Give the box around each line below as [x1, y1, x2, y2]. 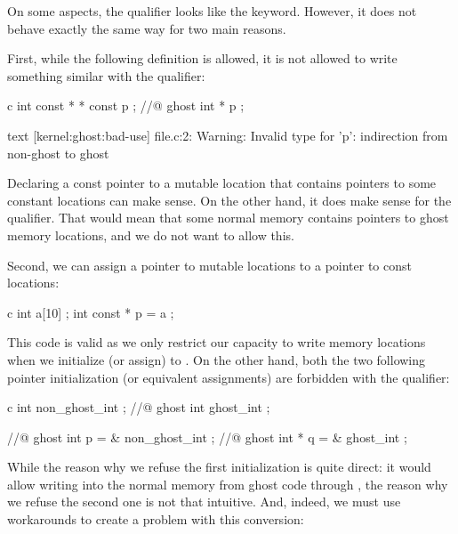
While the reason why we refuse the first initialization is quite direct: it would [7, 457, 431, 476]
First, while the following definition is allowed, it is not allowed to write [7, 49, 398, 68]
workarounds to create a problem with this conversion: [7, 510, 304, 529]
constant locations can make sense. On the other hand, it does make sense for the [7, 190, 452, 209]
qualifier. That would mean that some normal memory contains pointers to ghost [7, 208, 449, 227]
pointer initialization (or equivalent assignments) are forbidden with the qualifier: [7, 368, 450, 386]
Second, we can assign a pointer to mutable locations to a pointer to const [7, 255, 412, 274]
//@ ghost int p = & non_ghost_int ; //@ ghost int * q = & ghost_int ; [7, 427, 407, 446]
